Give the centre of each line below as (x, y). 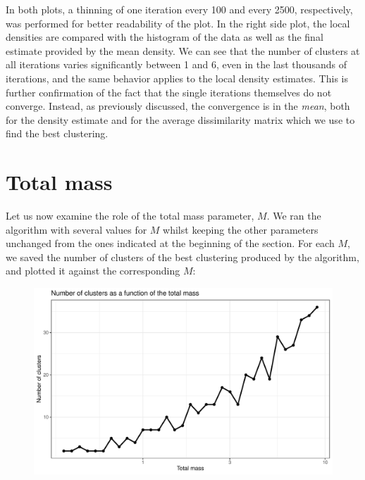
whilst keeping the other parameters (241, 229)
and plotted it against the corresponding (93, 271)
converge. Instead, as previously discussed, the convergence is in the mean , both (178, 106)
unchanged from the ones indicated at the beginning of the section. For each (170, 243)
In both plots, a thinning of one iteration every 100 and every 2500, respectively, (179, 9)
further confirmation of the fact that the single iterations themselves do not (169, 92)
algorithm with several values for (76, 229)
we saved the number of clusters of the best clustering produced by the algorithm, (182, 257)
